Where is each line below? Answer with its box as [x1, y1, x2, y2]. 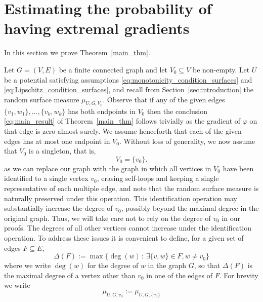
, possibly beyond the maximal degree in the [121, 203, 259, 213]
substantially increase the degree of [4, 203, 113, 213]
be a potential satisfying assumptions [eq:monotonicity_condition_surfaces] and [4, 74, 252, 85]
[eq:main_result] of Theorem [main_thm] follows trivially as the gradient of [4, 116, 241, 126]
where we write [4, 260, 51, 271]
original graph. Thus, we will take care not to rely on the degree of [4, 212, 211, 223]
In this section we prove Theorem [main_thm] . [4, 47, 150, 58]
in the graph [148, 260, 187, 271]
